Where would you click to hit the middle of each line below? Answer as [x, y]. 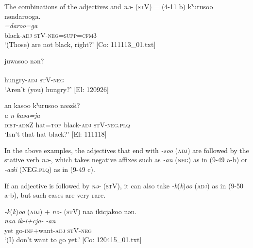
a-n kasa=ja [22, 115]
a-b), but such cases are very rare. [55, 195]
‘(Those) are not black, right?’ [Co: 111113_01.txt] [80, 44]
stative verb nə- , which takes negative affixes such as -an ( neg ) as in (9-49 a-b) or [126, 160]
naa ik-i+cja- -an [30, 221]
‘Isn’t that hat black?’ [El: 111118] [56, 134]
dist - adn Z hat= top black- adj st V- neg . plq [67, 124]
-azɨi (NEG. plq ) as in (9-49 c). [50, 169]
